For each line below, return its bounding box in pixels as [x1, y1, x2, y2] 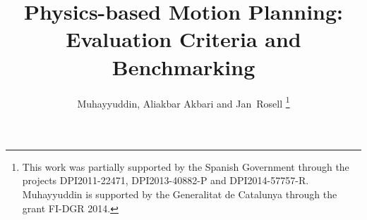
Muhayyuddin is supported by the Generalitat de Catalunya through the [22, 186, 337, 201]
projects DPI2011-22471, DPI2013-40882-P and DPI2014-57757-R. [22, 173, 309, 188]
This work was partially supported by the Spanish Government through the [22, 159, 349, 174]
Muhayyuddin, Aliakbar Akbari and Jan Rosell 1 [77, 93, 290, 110]
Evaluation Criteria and [66, 25, 301, 53]
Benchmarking [112, 52, 255, 81]
